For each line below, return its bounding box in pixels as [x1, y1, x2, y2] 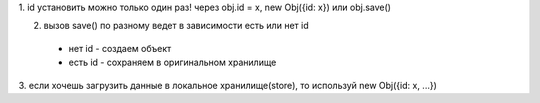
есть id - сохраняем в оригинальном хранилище [68, 56, 277, 69]
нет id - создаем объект [68, 42, 172, 54]
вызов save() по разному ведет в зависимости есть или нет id [43, 20, 309, 32]
